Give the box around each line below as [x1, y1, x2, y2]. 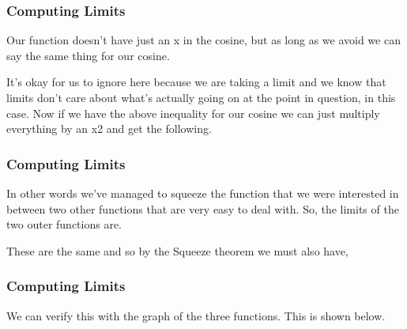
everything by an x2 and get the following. [6, 120, 212, 137]
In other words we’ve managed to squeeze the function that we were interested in [6, 185, 399, 201]
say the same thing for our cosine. [6, 47, 170, 63]
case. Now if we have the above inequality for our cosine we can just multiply [6, 104, 380, 121]
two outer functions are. [6, 216, 122, 233]
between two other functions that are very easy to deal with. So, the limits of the [6, 200, 399, 217]
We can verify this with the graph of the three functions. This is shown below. [6, 307, 386, 323]
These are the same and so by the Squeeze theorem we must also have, [6, 242, 349, 259]
